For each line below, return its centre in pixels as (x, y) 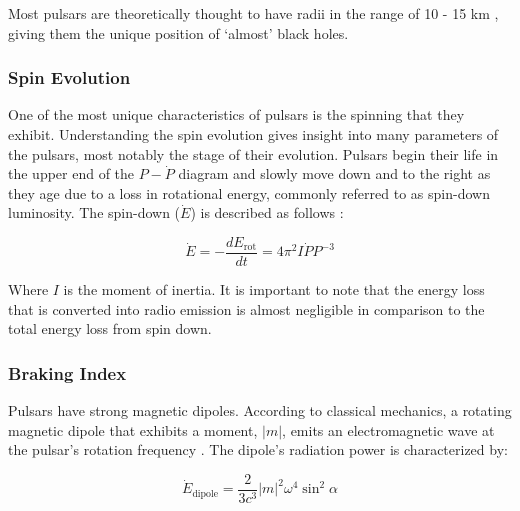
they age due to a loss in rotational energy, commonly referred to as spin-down (249, 192)
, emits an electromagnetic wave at (388, 429)
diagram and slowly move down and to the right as (334, 173)
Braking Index (67, 372)
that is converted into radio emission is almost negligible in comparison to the (246, 308)
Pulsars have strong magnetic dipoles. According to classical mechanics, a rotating (260, 410)
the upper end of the (71, 173)
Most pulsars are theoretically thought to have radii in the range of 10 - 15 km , (253, 13)
